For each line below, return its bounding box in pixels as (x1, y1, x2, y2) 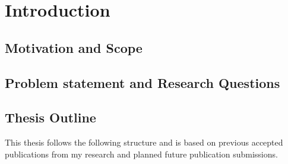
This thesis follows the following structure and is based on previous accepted (5, 136, 283, 149)
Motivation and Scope (5, 38, 143, 56)
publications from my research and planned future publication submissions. (5, 147, 278, 160)
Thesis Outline (5, 108, 96, 127)
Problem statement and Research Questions (5, 73, 280, 92)
